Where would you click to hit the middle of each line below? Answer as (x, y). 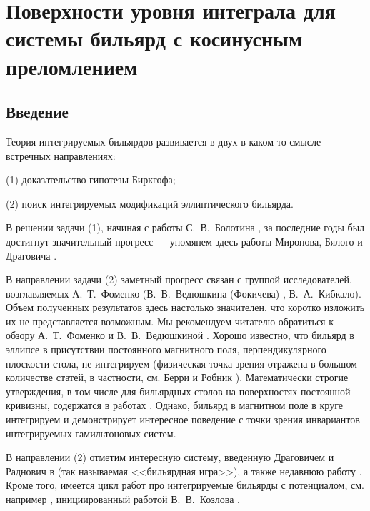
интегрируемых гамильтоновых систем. (91, 433)
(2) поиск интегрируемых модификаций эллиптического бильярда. (150, 203)
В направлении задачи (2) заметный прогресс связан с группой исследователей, (179, 279)
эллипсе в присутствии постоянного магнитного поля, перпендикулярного (166, 349)
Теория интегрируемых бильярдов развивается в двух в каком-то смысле (164, 141)
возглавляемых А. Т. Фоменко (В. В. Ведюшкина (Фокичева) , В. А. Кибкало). (184, 293)
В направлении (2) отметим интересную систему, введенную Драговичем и (170, 457)
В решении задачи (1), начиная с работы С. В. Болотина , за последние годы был (185, 227)
